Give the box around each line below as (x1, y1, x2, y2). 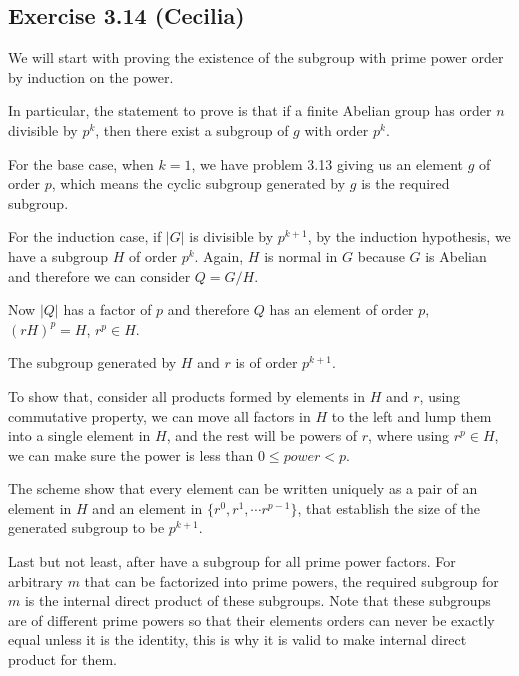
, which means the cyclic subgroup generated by (51, 173, 346, 194)
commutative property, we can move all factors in (8, 405, 311, 426)
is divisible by (189, 226, 274, 247)
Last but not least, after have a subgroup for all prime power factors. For (8, 551, 456, 572)
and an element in (92, 497, 203, 518)
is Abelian (425, 245, 487, 266)
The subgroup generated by (8, 352, 177, 373)
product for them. (8, 649, 117, 670)
